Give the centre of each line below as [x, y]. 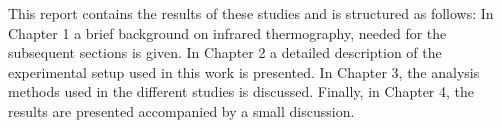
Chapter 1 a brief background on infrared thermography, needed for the [227, 32]
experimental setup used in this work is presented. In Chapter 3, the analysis [244, 71]
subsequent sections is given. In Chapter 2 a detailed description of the [225, 52]
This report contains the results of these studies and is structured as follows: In [251, 13]
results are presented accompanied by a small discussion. [181, 110]
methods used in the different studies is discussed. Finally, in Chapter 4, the [241, 91]
